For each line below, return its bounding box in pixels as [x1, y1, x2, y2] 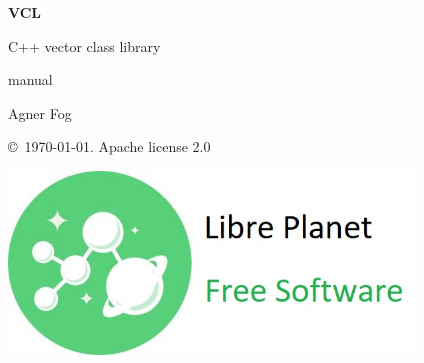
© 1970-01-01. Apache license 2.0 [8, 136, 211, 157]
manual [8, 69, 53, 90]
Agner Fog [8, 102, 72, 123]
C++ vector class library [8, 35, 161, 56]
